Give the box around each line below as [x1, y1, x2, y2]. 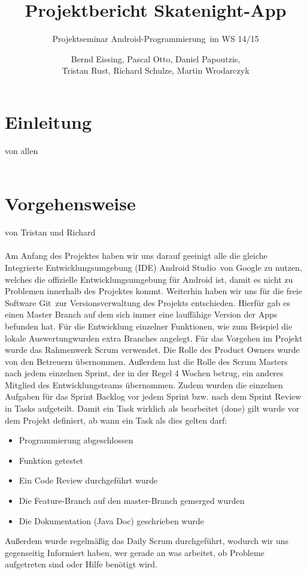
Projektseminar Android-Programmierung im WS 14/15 [52, 32, 259, 45]
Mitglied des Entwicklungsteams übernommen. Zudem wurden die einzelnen [5, 378, 283, 391]
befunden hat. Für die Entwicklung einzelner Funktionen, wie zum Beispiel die [5, 319, 293, 332]
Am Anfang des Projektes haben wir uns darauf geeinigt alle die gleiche [5, 249, 268, 262]
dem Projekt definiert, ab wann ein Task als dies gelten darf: [5, 413, 227, 426]
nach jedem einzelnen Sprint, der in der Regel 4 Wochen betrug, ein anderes [5, 367, 284, 379]
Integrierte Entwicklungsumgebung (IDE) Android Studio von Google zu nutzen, [5, 261, 302, 273]
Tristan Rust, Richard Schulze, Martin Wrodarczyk [62, 64, 250, 77]
